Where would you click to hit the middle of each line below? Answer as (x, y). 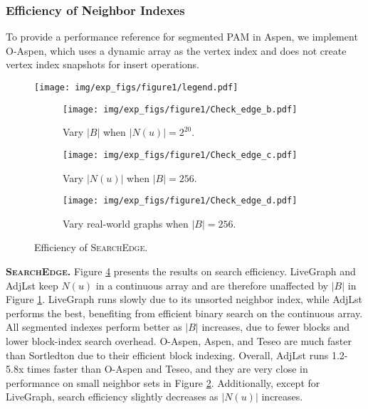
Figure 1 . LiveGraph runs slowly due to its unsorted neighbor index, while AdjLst (184, 299)
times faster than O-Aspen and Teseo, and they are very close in (167, 369)
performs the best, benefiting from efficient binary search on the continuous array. (184, 313)
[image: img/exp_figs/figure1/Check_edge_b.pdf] (180, 109)
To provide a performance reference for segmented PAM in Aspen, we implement (182, 37)
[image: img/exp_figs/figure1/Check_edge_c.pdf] (180, 155)
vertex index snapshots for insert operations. (103, 64)
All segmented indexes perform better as (94, 327)
